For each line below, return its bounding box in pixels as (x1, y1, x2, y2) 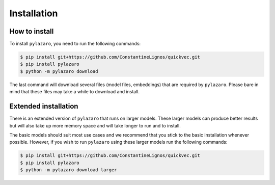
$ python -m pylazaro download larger (20, 167, 117, 173)
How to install (9, 27, 54, 36)
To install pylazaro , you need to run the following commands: (9, 41, 141, 47)
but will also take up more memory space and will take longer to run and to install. (9, 122, 181, 128)
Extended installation (9, 102, 78, 111)
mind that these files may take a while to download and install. (9, 89, 140, 95)
